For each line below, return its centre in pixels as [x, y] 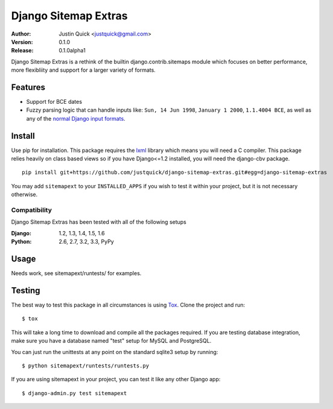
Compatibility [32, 210]
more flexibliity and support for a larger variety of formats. [84, 70]
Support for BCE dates [54, 102]
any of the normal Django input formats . [76, 118]
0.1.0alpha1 [72, 51]
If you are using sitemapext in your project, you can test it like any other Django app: [116, 379]
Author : [21, 34]
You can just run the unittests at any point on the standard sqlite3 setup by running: [115, 352]
